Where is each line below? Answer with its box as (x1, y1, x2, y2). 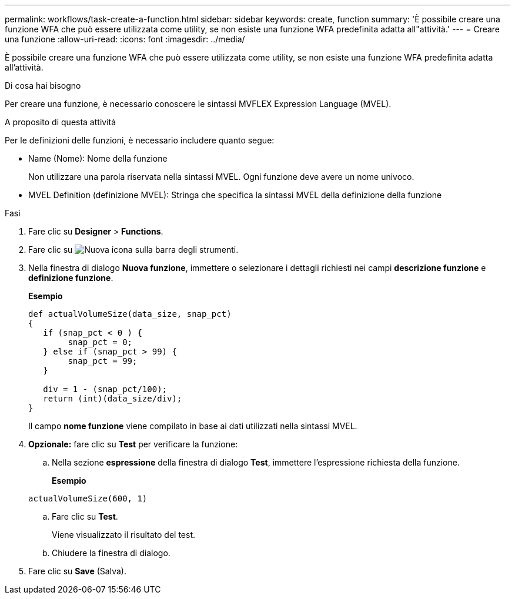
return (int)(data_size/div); (43, 394, 182, 403)
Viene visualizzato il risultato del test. (52, 530, 195, 540)
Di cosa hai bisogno (5, 81, 81, 91)
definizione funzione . (28, 273, 113, 283)
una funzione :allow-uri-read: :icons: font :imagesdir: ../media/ (5, 34, 245, 44)
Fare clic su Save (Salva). (28, 566, 126, 576)
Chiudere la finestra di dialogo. (52, 548, 170, 558)
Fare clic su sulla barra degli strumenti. (28, 245, 239, 255)
